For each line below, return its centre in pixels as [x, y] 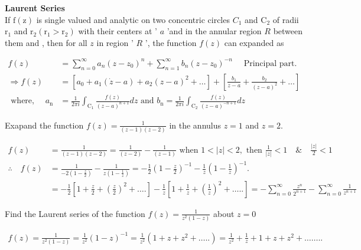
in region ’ [115, 42]
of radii [286, 19]
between [288, 31]
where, [22, 101]
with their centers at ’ [118, 31]
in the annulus [195, 125]
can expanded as [254, 42]
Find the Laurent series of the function [75, 213]
